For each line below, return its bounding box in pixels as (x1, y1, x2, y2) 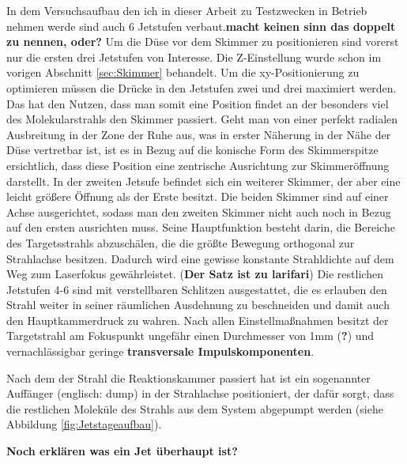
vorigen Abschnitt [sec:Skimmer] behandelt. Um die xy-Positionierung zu (6, 64, 360, 81)
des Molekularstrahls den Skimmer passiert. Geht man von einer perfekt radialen (6, 111, 398, 127)
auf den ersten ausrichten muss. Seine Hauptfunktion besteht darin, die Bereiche (6, 219, 395, 236)
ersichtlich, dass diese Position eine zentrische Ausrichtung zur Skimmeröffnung (6, 157, 390, 173)
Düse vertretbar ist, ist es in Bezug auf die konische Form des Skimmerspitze (6, 141, 379, 158)
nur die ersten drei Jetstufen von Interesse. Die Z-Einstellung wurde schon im (6, 48, 382, 65)
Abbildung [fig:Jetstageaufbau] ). (6, 416, 162, 432)
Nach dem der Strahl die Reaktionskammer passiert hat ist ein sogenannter (6, 369, 371, 386)
